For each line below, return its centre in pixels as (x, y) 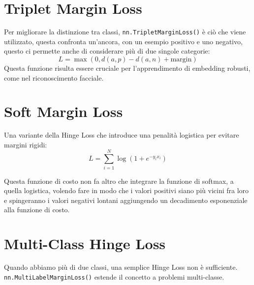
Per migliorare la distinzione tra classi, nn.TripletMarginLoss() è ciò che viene (125, 32)
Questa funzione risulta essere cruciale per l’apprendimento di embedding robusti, (127, 68)
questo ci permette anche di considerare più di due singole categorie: (107, 51)
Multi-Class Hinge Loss (85, 243)
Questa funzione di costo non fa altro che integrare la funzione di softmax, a (119, 181)
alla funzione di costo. (37, 210)
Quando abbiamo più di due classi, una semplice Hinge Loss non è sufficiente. (121, 267)
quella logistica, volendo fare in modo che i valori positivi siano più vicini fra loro (127, 190)
